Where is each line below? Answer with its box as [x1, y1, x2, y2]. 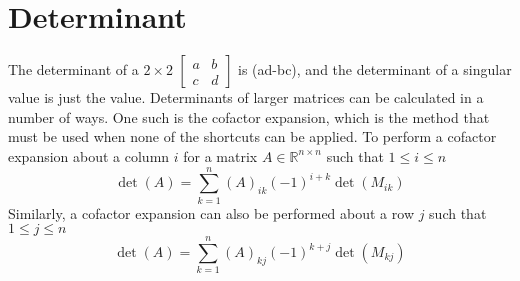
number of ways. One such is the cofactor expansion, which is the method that [8, 106, 490, 127]
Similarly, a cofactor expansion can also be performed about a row [8, 202, 414, 223]
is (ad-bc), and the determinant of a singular [237, 59, 512, 80]
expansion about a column [8, 145, 170, 166]
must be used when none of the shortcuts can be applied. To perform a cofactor [8, 126, 497, 147]
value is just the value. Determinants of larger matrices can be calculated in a [8, 87, 484, 108]
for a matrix [183, 145, 258, 166]
